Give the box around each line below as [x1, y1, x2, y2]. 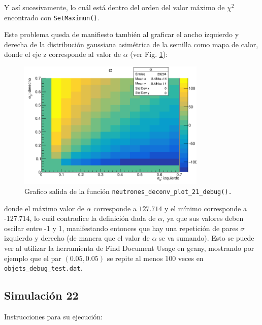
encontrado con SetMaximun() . [4, 12, 100, 22]
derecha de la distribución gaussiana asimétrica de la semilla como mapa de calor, [4, 39, 258, 49]
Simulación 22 [4, 287, 79, 303]
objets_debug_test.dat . [4, 263, 83, 273]
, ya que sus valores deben [162, 213, 244, 223]
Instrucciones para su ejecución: [4, 311, 103, 321]
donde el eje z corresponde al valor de [4, 49, 121, 59]
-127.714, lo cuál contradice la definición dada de [4, 213, 156, 223]
